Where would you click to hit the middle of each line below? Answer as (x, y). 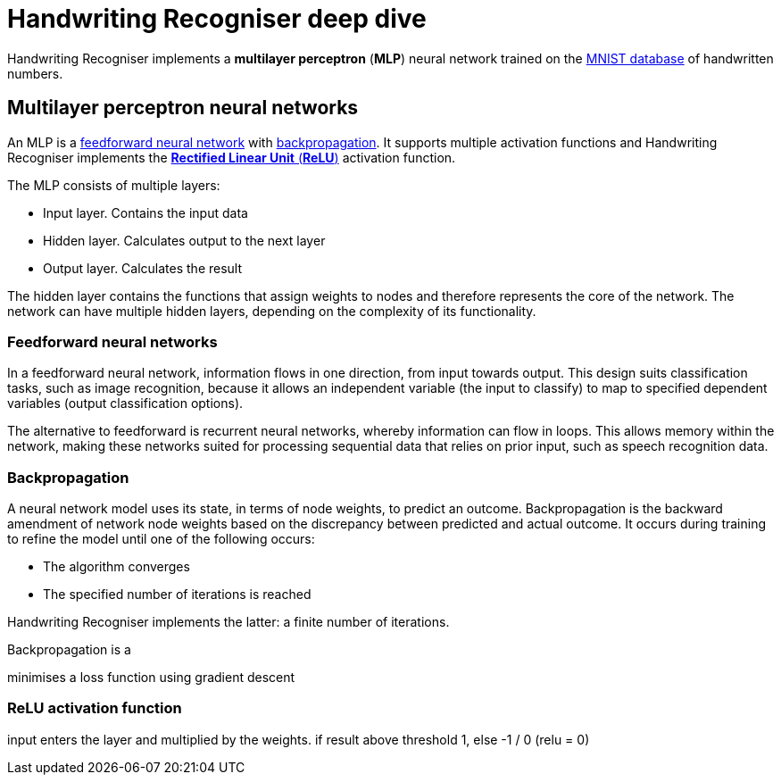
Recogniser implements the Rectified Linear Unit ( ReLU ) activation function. (232, 157)
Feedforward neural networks (112, 341)
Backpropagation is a (69, 650)
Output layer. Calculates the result (143, 268)
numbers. (35, 73)
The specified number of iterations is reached (177, 595)
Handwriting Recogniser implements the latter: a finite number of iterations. (228, 622)
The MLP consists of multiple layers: (114, 185)
